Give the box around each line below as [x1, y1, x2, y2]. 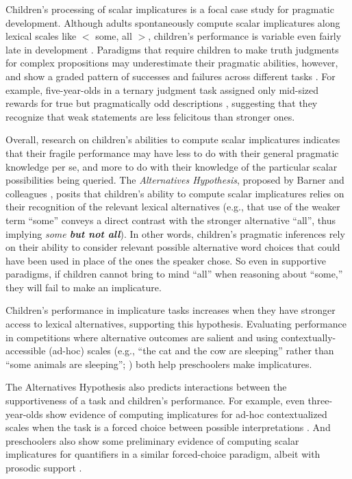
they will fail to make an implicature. [5, 280, 162, 294]
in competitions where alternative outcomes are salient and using [5, 330, 278, 344]
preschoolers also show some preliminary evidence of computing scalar [5, 433, 299, 447]
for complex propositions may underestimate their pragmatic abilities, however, [5, 56, 338, 70]
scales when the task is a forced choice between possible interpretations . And [5, 420, 331, 434]
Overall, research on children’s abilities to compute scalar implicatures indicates [5, 132, 340, 147]
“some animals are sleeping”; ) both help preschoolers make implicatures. [5, 356, 312, 371]
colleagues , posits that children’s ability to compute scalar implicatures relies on [5, 186, 344, 200]
